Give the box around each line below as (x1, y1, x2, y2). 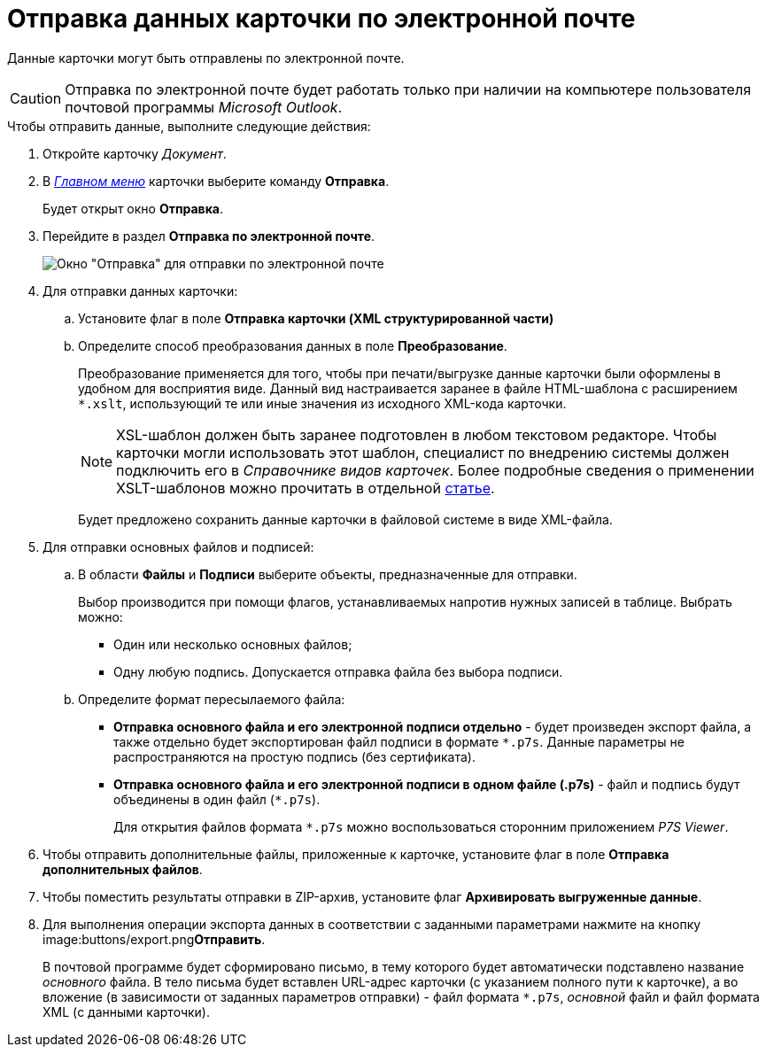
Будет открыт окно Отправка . (43, 200, 224, 216)
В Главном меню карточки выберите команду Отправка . (43, 173, 390, 189)
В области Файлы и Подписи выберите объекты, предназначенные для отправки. (78, 566, 577, 582)
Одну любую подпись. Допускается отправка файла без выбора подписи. (113, 663, 563, 679)
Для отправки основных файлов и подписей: (43, 539, 314, 554)
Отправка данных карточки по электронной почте (7, 4, 636, 34)
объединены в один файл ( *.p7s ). (113, 791, 321, 807)
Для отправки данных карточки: (43, 283, 238, 298)
